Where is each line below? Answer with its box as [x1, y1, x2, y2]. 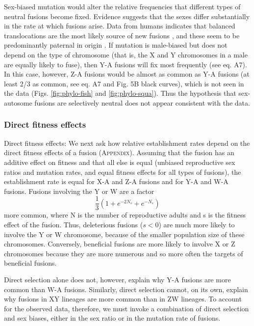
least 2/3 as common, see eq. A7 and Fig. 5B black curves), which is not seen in [4, 78, 244, 88]
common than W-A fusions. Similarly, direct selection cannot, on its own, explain [4, 284, 248, 294]
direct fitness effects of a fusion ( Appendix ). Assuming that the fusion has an [4, 147, 234, 158]
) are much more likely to [158, 219, 235, 229]
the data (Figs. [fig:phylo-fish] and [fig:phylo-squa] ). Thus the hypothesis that [4, 88, 236, 98]
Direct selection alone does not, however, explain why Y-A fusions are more [4, 274, 231, 284]
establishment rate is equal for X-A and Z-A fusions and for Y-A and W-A [4, 176, 229, 187]
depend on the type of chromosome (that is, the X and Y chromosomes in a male [4, 49, 248, 59]
